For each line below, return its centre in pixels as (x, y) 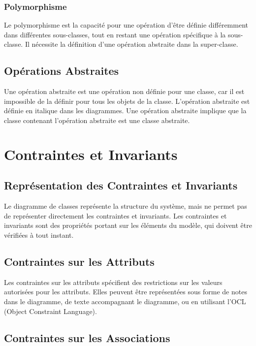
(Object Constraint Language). (50, 311)
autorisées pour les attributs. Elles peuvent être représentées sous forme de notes (126, 292)
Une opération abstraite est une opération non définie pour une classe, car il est (124, 91)
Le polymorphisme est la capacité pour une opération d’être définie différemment (126, 25)
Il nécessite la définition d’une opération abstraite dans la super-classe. (131, 44)
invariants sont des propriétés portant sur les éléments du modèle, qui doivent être (128, 225)
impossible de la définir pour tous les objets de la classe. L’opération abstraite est (127, 101)
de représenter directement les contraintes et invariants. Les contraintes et (115, 215)
